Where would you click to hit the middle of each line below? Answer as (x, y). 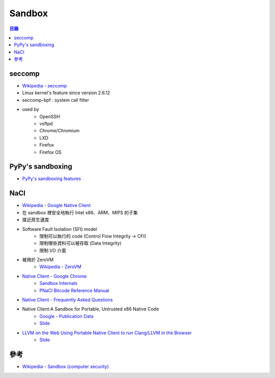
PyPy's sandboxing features (52, 179)
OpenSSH (50, 117)
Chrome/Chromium (60, 131)
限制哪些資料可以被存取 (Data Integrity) (80, 243)
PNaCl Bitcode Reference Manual (74, 290)
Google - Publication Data (66, 316)
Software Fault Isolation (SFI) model (60, 229)
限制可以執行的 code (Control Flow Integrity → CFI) (93, 236)
